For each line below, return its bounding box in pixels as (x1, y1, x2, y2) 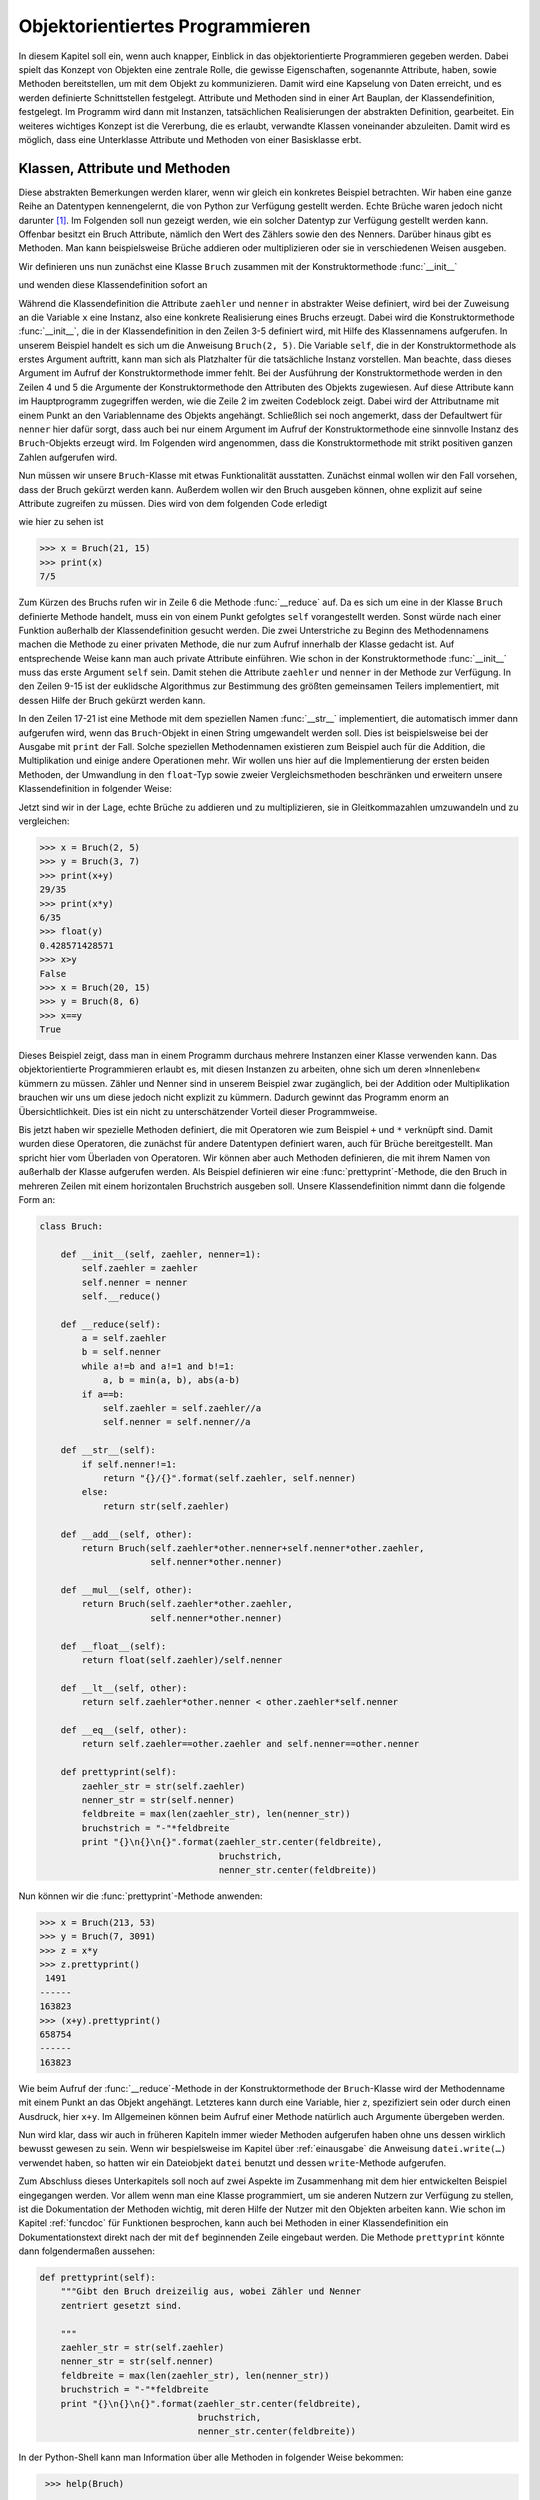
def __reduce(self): (60, 1318, 162, 1330)
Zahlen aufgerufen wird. (18, 451, 118, 463)
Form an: (18, 1193, 55, 1205)
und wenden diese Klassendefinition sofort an (18, 279, 208, 291)
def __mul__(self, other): (60, 1585, 194, 1596)
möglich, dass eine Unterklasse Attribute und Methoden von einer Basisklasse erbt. (18, 133, 362, 145)
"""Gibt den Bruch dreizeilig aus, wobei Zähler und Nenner (60, 2286, 362, 2297)
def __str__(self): (60, 1445, 157, 1456)
